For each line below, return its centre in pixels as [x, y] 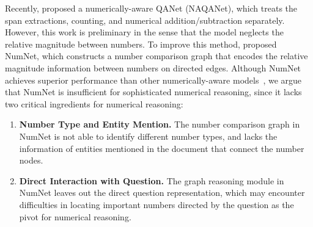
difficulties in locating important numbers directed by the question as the [156, 204]
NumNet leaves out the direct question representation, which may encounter [162, 193]
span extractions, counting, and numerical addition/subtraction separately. [145, 20]
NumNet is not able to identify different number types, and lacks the [148, 136]
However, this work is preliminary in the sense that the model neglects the [144, 32]
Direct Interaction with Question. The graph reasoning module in [152, 180]
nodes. [31, 160]
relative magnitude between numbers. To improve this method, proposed [141, 44]
